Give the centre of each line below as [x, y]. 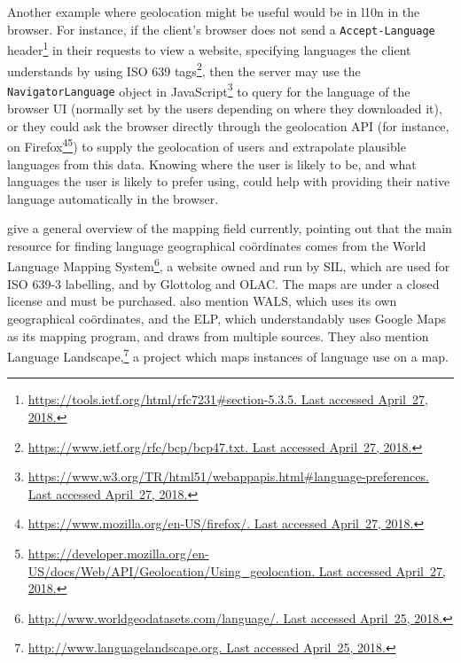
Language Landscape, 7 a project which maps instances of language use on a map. [228, 355]
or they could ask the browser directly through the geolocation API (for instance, [228, 125]
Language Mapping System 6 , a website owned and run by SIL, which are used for [229, 265]
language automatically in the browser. [113, 198]
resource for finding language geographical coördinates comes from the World [217, 245]
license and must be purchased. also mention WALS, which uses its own [202, 301]
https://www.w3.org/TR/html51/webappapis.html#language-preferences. [228, 476]
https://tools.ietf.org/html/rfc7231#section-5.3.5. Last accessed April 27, [228, 399]
